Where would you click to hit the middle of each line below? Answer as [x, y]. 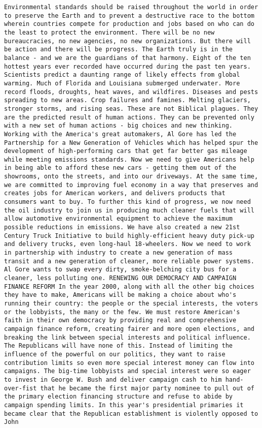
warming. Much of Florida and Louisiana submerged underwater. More [122, 83]
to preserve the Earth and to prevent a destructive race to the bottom [129, 16]
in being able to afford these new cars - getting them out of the [120, 168]
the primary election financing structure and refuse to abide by [119, 397]
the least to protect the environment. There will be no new [109, 32]
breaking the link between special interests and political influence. [127, 337]
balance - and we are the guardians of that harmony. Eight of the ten [127, 58]
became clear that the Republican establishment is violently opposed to [131, 414]
